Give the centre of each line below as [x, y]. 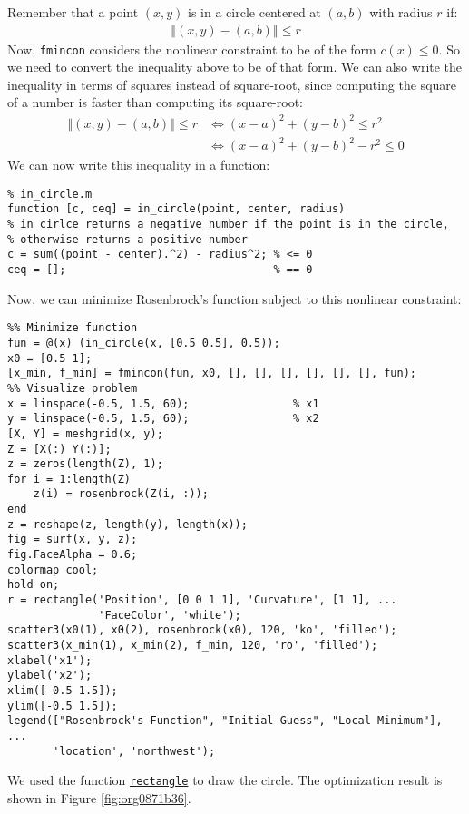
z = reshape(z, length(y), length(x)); [127, 524]
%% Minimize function [73, 328]
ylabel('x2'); [50, 676]
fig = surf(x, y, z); [73, 539]
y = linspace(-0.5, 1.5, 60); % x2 [163, 419]
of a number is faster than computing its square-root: [155, 102]
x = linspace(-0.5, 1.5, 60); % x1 [163, 403]
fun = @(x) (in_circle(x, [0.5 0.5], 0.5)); [144, 343]
